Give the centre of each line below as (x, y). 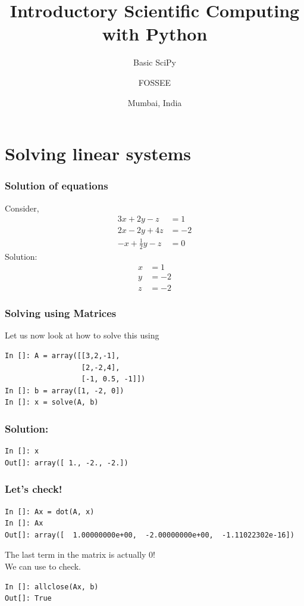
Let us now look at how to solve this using (82, 335)
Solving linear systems (98, 153)
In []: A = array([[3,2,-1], (62, 356)
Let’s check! (34, 489)
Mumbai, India (155, 102)
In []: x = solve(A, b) (52, 403)
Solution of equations (57, 186)
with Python (155, 34)
